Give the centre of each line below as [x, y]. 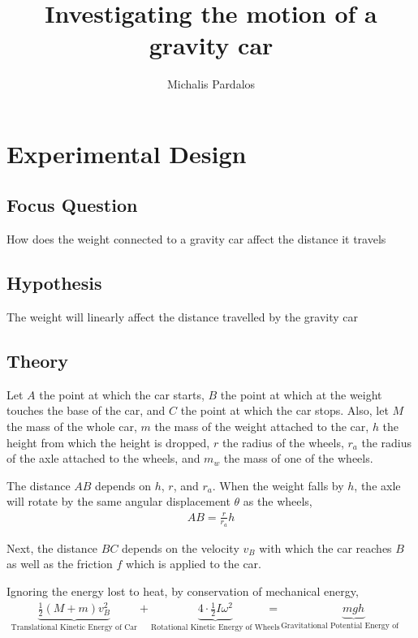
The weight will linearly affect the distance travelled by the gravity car [183, 317]
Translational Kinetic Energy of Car [74, 627]
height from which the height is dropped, [108, 442]
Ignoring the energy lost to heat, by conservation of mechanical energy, [183, 591]
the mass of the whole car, [72, 427]
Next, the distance [52, 547]
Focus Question [72, 205]
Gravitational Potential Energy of [340, 626]
